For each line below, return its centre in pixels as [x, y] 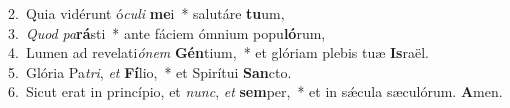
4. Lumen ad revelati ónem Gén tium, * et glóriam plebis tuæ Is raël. [218, 52]
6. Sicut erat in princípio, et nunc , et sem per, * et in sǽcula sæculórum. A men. [255, 91]
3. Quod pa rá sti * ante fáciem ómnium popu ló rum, [167, 32]
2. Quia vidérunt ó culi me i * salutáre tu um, [146, 13]
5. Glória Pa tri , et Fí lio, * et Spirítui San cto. [150, 71]
